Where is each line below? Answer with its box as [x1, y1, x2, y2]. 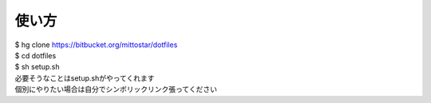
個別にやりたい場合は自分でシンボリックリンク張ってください [14, 85, 217, 94]
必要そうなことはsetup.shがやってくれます [14, 73, 155, 83]
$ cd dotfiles [14, 50, 57, 60]
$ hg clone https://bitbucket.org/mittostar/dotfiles [14, 40, 178, 50]
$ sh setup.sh [14, 62, 60, 72]
